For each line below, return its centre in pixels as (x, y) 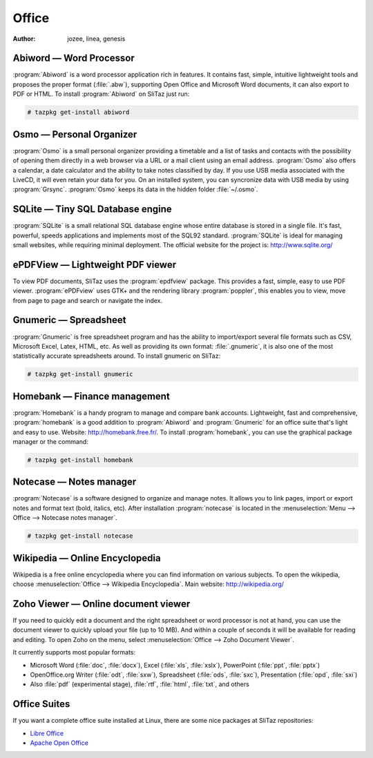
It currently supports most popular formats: (74, 652)
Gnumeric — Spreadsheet (69, 320)
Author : (24, 39)
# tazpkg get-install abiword (78, 113)
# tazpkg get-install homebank (80, 460)
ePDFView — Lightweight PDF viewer (94, 265)
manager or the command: (51, 441)
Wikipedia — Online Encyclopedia (87, 558)
